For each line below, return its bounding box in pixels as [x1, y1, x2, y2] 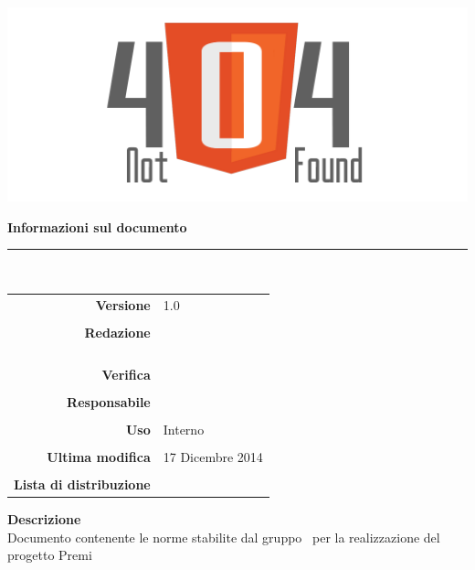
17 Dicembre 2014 [163, 446, 263, 466]
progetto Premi [7, 545, 92, 565]
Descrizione [7, 510, 81, 529]
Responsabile [67, 392, 151, 411]
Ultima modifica [47, 446, 151, 466]
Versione [95, 295, 151, 314]
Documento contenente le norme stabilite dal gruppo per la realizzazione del [7, 527, 440, 546]
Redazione [84, 322, 151, 341]
